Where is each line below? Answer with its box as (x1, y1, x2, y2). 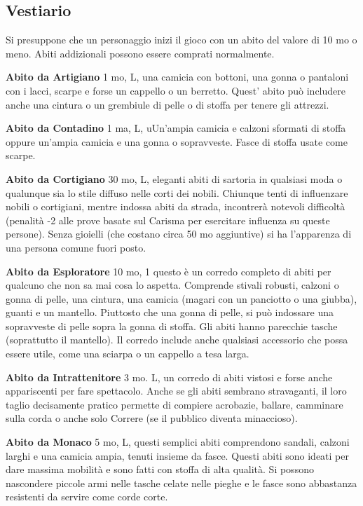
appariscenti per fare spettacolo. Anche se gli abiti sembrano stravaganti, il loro (6, 383, 347, 398)
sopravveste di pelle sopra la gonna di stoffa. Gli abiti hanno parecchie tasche (6, 318, 338, 333)
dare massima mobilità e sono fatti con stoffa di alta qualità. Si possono (6, 462, 314, 477)
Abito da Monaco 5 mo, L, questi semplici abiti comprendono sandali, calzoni (6, 435, 350, 449)
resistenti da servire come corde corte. (6, 489, 168, 504)
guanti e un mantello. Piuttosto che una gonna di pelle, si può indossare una (6, 305, 334, 320)
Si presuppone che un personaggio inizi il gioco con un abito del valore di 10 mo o (6, 32, 357, 47)
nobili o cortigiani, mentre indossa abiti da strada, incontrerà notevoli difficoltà (6, 199, 345, 214)
